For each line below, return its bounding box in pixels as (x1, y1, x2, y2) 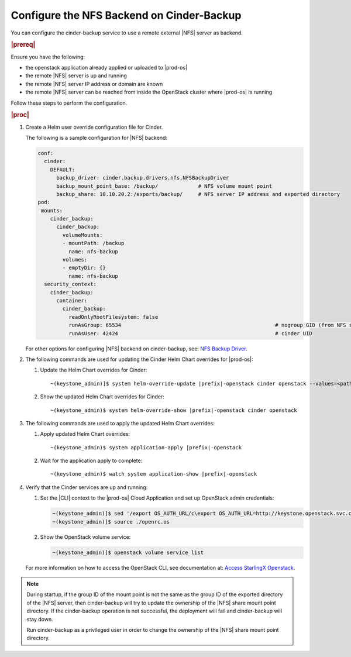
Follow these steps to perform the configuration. (11, 99, 128, 106)
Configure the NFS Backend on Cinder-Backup (11, 9, 242, 22)
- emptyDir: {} (62, 264, 106, 271)
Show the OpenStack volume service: (40, 533, 131, 541)
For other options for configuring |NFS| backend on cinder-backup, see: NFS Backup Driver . (25, 345, 248, 352)
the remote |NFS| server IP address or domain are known (25, 80, 163, 87)
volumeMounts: (62, 232, 103, 238)
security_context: (44, 281, 97, 288)
